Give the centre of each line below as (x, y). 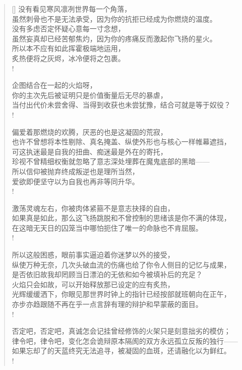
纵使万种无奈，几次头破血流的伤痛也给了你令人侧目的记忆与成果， (121, 264)
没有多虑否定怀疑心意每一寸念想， (68, 29)
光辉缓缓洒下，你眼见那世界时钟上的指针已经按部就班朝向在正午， (121, 294)
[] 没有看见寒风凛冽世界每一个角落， (72, 9)
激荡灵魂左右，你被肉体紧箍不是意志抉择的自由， (93, 208)
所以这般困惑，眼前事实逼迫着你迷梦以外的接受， (93, 255)
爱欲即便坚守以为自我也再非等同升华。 (75, 181)
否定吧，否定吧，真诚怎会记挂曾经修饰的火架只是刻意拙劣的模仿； (121, 331)
